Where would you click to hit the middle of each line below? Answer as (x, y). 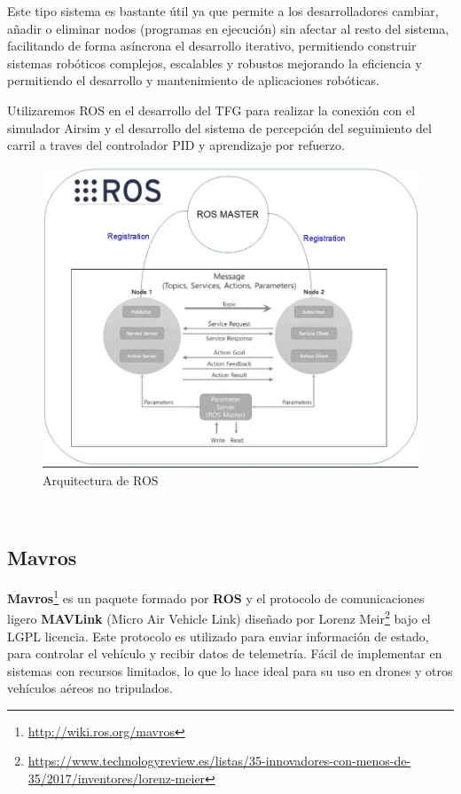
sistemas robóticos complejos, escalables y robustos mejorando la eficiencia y (215, 63)
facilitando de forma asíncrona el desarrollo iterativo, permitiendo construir (212, 46)
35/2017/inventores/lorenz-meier (117, 778)
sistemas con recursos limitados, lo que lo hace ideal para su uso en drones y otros (230, 670)
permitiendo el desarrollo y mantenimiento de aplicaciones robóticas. (193, 80)
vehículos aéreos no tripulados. (90, 688)
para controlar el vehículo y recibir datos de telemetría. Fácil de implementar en (225, 653)
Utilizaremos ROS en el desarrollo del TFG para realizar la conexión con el (211, 110)
